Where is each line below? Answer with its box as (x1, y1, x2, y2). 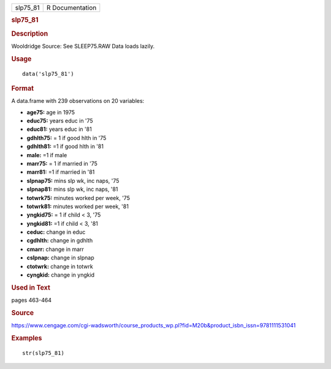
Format (11, 84, 34, 92)
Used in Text (11, 283, 50, 292)
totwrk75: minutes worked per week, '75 (26, 194, 130, 201)
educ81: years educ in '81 (26, 125, 92, 133)
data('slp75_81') (22, 70, 74, 77)
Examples (11, 334, 42, 342)
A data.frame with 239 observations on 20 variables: (11, 97, 145, 105)
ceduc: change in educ (26, 228, 86, 236)
